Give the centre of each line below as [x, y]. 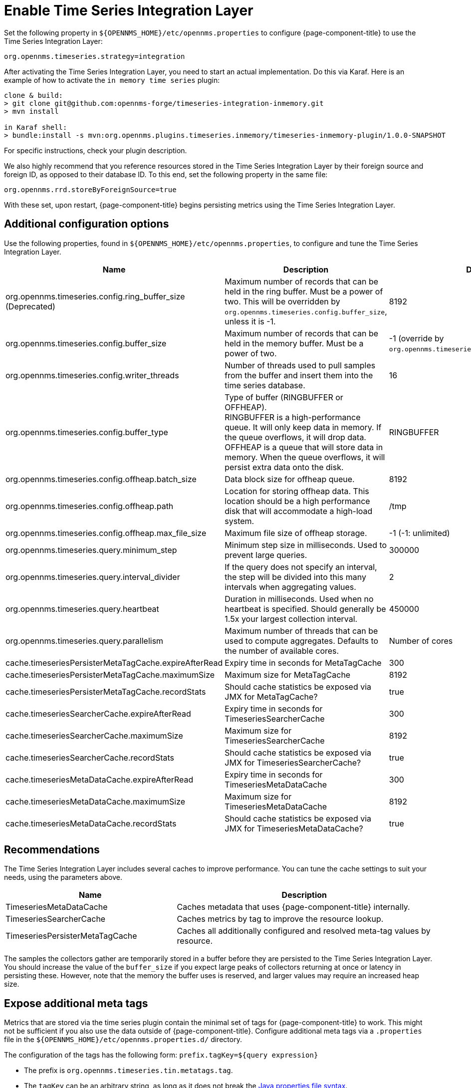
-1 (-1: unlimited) [419, 533]
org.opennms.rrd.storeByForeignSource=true [90, 189]
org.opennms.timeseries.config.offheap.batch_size [101, 479]
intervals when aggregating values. [290, 587]
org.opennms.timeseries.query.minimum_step [91, 550]
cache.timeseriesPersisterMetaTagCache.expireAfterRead [114, 663]
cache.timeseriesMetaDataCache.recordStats [91, 823]
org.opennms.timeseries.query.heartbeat [82, 609]
